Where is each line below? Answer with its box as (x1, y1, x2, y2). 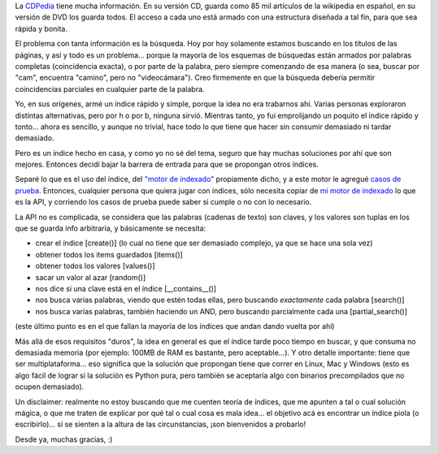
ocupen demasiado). (15, 382, 85, 391)
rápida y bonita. (15, 24, 68, 33)
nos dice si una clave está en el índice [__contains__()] (35, 283, 217, 293)
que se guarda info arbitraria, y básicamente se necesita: (15, 223, 206, 233)
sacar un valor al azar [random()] (35, 272, 146, 282)
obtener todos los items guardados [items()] (35, 249, 183, 259)
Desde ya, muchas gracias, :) (15, 435, 113, 444)
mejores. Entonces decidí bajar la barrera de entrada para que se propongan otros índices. (15, 159, 319, 170)
